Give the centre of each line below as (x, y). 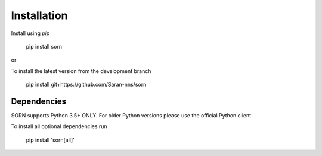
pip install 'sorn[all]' (50, 140)
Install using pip (30, 33)
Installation (39, 15)
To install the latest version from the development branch (81, 71)
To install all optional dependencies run (59, 126)
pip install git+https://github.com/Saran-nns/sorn (86, 85)
